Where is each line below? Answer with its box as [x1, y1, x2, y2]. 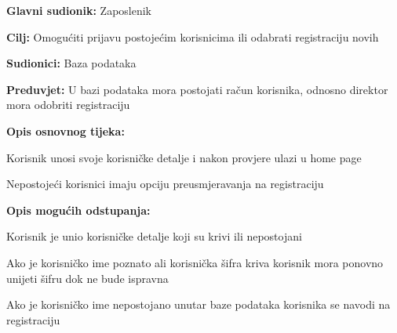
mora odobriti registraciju [6, 96, 130, 113]
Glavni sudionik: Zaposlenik [6, 2, 152, 18]
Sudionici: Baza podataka [6, 55, 137, 71]
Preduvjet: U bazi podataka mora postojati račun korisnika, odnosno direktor [6, 81, 388, 97]
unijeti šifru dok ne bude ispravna [6, 270, 169, 286]
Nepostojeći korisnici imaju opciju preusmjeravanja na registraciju [6, 176, 324, 192]
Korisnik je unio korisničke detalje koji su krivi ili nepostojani [6, 228, 302, 244]
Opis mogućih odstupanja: [6, 201, 151, 218]
